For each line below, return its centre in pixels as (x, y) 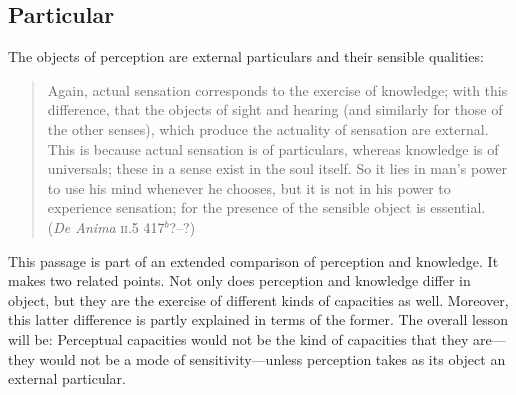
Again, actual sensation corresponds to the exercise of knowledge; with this (277, 89)
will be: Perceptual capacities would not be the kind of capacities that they (238, 338)
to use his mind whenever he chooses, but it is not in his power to (249, 187)
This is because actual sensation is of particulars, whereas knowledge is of (273, 148)
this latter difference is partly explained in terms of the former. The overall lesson (258, 319)
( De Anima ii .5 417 (106, 226)
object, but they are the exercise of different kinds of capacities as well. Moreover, (258, 299)
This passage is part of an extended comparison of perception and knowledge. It (253, 260)
